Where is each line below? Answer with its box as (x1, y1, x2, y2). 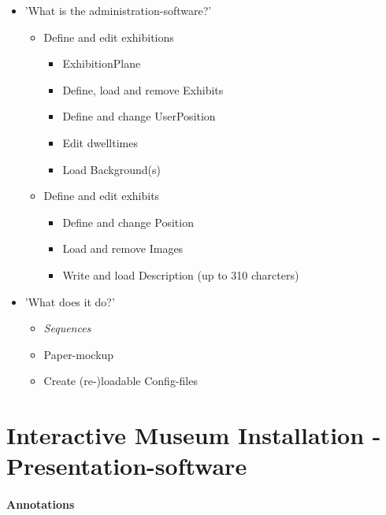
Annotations (6, 496, 75, 513)
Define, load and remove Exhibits (62, 81, 224, 98)
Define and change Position (62, 213, 194, 230)
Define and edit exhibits (43, 187, 160, 204)
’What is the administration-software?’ (24, 2, 212, 18)
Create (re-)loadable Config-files (43, 372, 198, 389)
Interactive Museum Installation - (6, 419, 381, 451)
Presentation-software (6, 450, 247, 482)
